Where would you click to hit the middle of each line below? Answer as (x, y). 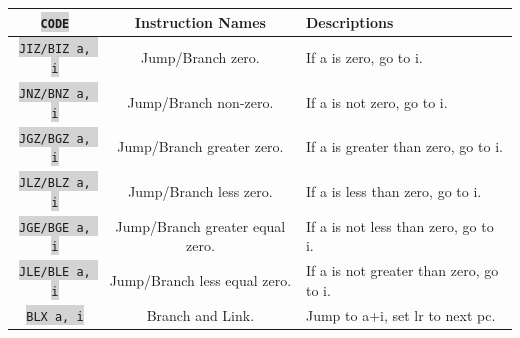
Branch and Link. (200, 314)
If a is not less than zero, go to (399, 225)
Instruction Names (200, 21)
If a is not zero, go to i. (376, 101)
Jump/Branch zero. (200, 57)
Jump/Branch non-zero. (200, 101)
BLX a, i (55, 316)
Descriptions (349, 21)
